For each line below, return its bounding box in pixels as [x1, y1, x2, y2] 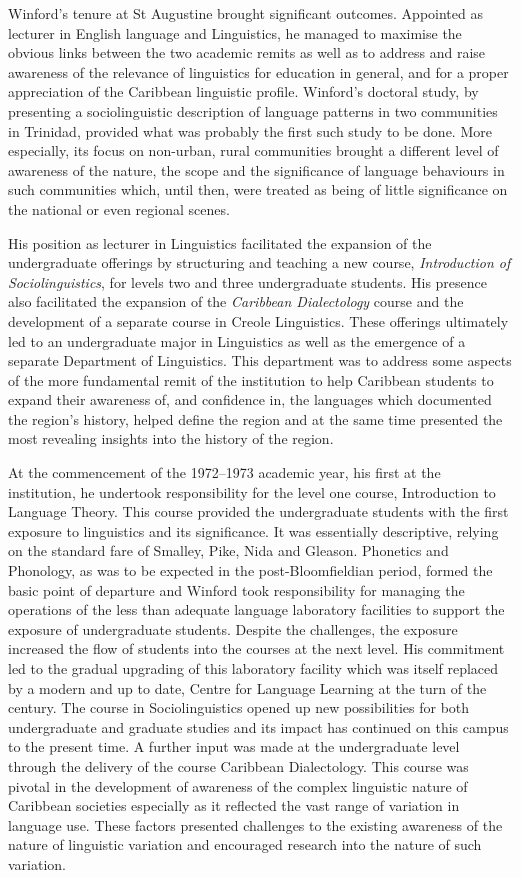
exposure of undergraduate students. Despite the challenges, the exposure [8, 618, 458, 639]
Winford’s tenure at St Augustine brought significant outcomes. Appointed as [8, 3, 483, 23]
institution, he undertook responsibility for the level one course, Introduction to [8, 481, 496, 502]
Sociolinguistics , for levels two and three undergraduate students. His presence [8, 271, 487, 292]
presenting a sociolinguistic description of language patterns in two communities [8, 100, 498, 121]
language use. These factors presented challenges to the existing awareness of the [8, 814, 503, 835]
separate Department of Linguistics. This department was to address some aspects [8, 350, 512, 371]
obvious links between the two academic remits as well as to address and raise [8, 42, 486, 63]
